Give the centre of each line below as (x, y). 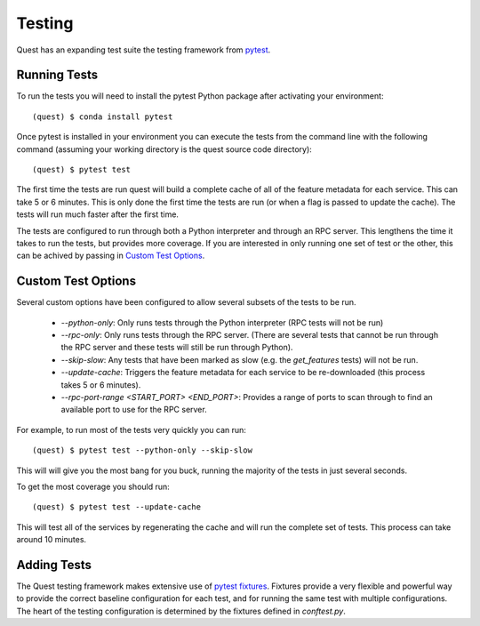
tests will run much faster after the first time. (98, 214)
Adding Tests (54, 565)
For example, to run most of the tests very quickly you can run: (131, 429)
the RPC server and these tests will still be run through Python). (177, 348)
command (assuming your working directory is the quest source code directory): (164, 149)
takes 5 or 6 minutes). (101, 385)
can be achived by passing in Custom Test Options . (111, 256)
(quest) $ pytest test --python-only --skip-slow (143, 450)
